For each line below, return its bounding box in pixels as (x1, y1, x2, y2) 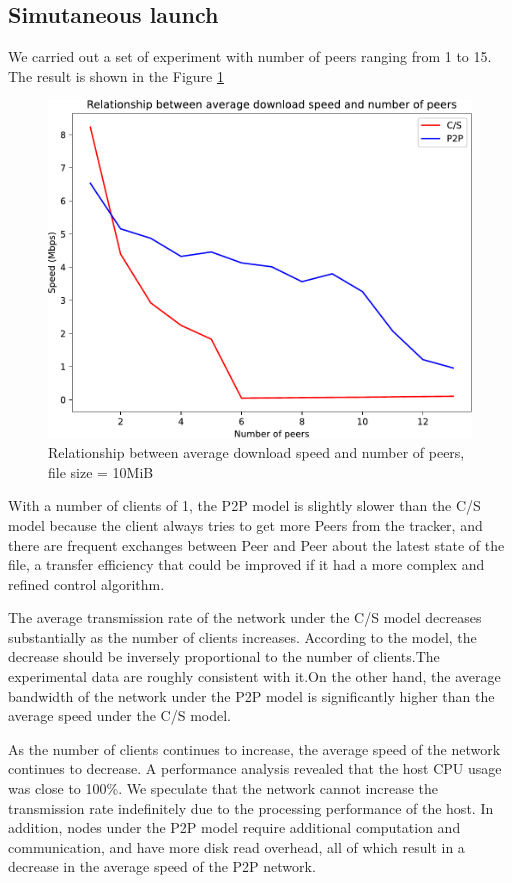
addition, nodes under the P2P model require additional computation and (8, 817, 461, 838)
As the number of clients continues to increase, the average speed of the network (8, 738, 501, 759)
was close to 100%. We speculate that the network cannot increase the (8, 778, 439, 799)
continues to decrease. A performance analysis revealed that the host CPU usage (8, 758, 502, 779)
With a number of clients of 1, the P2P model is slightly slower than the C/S (8, 495, 481, 516)
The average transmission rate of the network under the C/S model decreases (8, 607, 482, 628)
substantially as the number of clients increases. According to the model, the (8, 626, 477, 647)
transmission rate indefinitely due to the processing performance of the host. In (8, 797, 494, 818)
